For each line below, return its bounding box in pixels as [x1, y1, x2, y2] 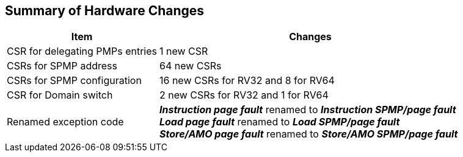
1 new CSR [159, 45, 208, 58]
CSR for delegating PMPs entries [7, 45, 157, 58]
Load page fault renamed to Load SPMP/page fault [159, 116, 400, 128]
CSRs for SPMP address [7, 60, 117, 72]
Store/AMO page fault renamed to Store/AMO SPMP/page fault [159, 128, 458, 141]
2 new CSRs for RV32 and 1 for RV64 [159, 89, 329, 102]
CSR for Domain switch [7, 89, 113, 102]
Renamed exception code [7, 116, 124, 128]
